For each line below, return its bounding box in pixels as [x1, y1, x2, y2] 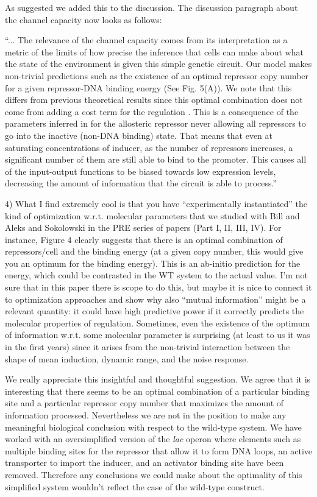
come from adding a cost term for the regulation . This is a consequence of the [5, 105, 299, 118]
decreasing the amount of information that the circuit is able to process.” [5, 177, 277, 189]
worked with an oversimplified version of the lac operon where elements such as [5, 432, 301, 445]
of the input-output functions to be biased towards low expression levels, [5, 164, 276, 177]
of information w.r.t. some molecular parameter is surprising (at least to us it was [5, 328, 310, 341]
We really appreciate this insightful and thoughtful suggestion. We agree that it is [5, 373, 311, 386]
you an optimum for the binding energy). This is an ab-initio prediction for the [5, 256, 301, 269]
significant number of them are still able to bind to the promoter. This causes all [5, 153, 307, 166]
